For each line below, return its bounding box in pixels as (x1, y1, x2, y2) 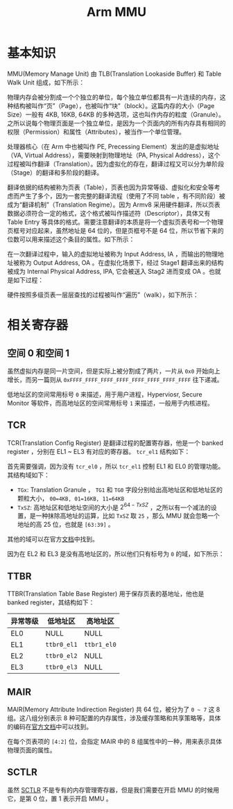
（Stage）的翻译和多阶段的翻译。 (7, 168, 103, 177)
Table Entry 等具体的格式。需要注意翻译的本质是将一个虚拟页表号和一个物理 (7, 218, 224, 226)
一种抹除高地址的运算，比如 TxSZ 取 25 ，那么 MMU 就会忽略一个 (35, 512, 221, 520)
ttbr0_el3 (45, 663, 78, 671)
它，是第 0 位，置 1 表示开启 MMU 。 (7, 794, 112, 803)
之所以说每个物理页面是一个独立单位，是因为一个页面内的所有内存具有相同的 (7, 119, 226, 127)
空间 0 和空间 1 (7, 347, 70, 359)
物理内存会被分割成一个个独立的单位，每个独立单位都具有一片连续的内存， (7, 93, 220, 101)
